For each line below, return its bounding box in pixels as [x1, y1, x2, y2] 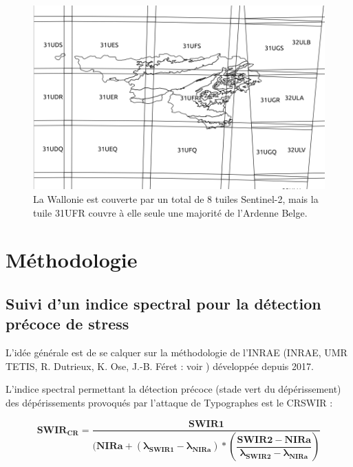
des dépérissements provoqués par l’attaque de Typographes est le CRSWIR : [6, 395, 333, 409]
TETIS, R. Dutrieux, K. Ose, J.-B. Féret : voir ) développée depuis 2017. [6, 358, 314, 373]
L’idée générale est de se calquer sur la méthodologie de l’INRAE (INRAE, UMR [6, 345, 347, 360]
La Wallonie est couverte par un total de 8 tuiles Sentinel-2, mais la [33, 191, 319, 206]
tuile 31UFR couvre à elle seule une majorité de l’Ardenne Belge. [33, 205, 308, 219]
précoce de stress [6, 313, 129, 334]
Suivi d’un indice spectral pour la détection [6, 292, 321, 314]
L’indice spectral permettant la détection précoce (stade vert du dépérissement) [6, 382, 341, 396]
